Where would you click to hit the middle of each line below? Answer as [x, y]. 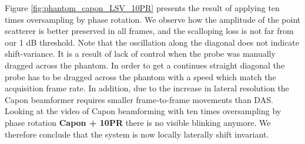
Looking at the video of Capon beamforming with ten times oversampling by [143, 111]
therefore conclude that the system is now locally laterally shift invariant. [137, 134]
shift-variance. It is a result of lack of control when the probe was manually [140, 54]
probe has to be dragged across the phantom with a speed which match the [140, 76]
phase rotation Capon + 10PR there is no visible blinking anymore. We [138, 122]
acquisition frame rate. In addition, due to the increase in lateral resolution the [147, 88]
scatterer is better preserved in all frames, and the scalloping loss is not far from [149, 31]
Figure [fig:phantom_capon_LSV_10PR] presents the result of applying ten [142, 8]
